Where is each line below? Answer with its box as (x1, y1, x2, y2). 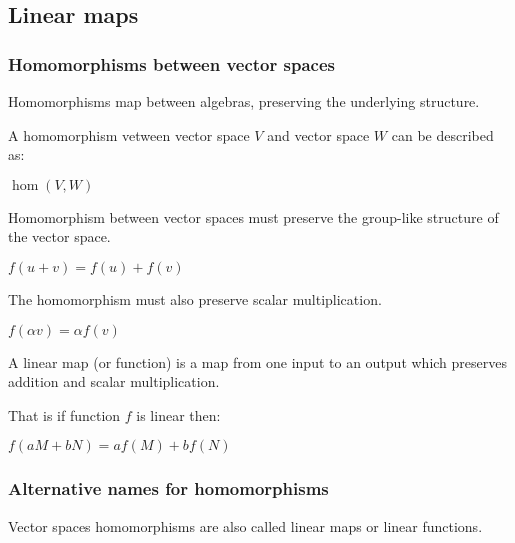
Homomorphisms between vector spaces (8, 51, 335, 76)
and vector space (267, 124, 370, 145)
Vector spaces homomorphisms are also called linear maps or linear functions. (8, 515, 483, 536)
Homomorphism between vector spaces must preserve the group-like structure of (8, 206, 499, 227)
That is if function (8, 404, 121, 425)
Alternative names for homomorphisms (8, 476, 329, 501)
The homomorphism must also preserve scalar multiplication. (8, 288, 382, 309)
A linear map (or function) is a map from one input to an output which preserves (8, 351, 507, 372)
